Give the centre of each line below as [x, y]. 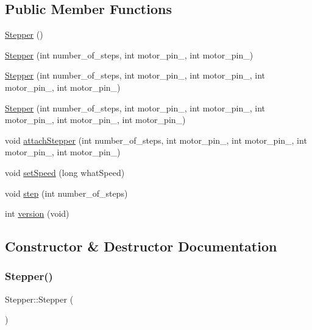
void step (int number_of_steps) [66, 193]
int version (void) [37, 213]
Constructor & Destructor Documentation [141, 246]
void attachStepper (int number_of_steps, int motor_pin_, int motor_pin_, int [156, 140]
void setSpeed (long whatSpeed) [65, 172]
